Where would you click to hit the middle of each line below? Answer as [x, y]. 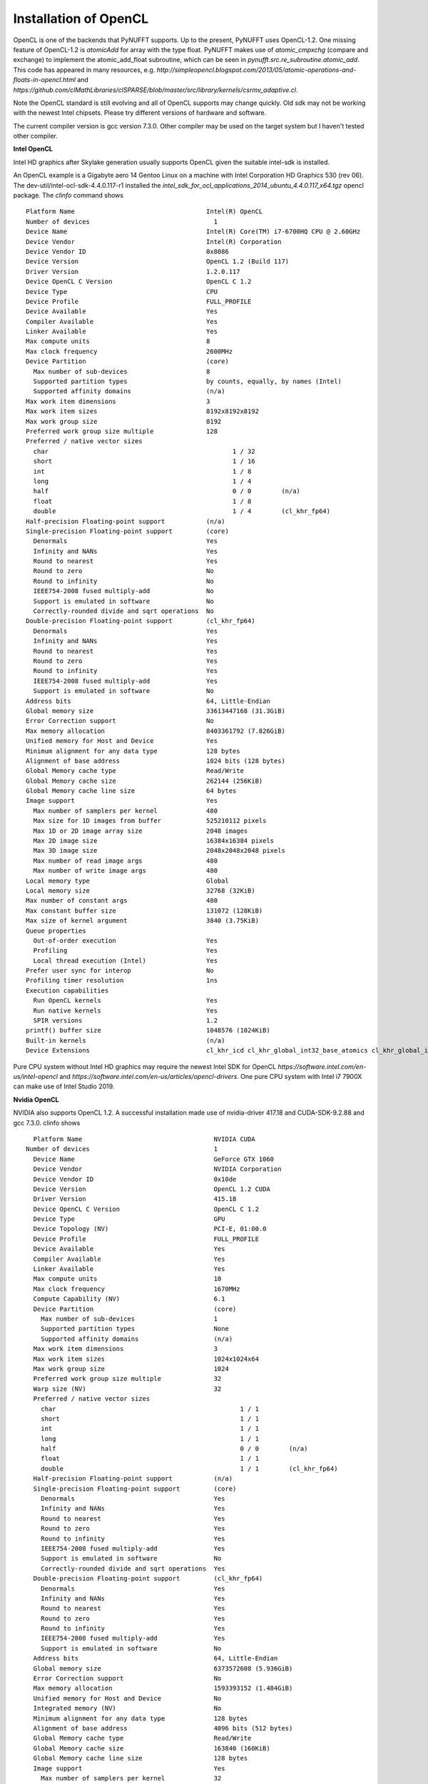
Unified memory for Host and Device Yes [122, 741]
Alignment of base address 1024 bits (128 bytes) [156, 761]
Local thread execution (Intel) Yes [125, 961]
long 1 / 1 [150, 1439]
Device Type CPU [122, 292]
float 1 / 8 [142, 501]
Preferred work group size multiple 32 [127, 1379]
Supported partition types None [135, 1329]
